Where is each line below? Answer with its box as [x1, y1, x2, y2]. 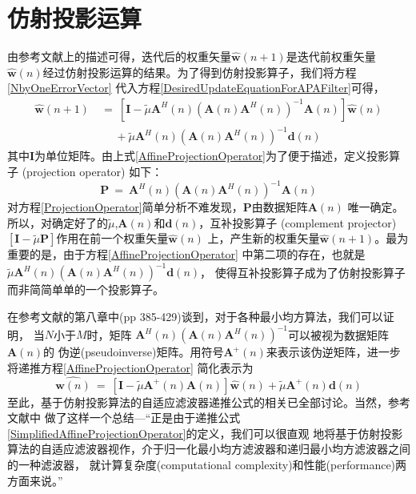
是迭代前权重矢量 [286, 48, 376, 65]
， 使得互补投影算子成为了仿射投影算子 [200, 263, 406, 280]
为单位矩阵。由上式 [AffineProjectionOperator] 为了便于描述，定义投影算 [34, 147, 401, 164]
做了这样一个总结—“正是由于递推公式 [44, 409, 241, 426]
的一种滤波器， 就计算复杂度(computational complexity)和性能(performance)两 [7, 456, 407, 472]
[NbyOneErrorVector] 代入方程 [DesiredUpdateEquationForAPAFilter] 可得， [7, 79, 385, 96]
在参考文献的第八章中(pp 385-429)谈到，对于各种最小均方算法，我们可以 [7, 308, 383, 325]
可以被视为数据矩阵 [287, 326, 389, 343]
